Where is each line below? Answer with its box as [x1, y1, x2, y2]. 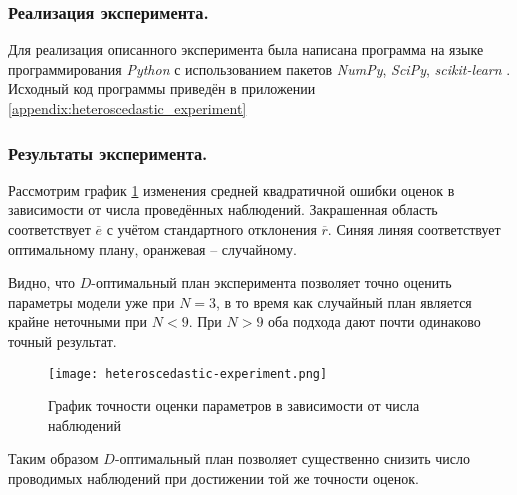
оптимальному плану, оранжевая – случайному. [8, 238, 297, 259]
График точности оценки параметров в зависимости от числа [48, 395, 420, 416]
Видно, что [8, 272, 75, 293]
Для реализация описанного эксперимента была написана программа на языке [8, 39, 484, 60]
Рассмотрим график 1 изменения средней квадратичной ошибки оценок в [8, 179, 455, 200]
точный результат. [8, 330, 117, 351]
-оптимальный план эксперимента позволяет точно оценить [91, 272, 452, 293]
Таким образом [8, 448, 99, 469]
